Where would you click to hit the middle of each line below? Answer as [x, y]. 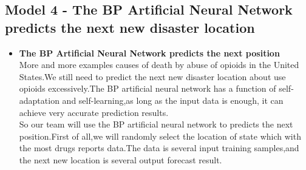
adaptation [39, 100]
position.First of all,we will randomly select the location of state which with [160, 136]
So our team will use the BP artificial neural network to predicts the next [156, 124]
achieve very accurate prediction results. [94, 112]
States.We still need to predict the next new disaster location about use [152, 76]
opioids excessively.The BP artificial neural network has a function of [148, 88]
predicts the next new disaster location [130, 27]
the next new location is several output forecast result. [121, 159]
